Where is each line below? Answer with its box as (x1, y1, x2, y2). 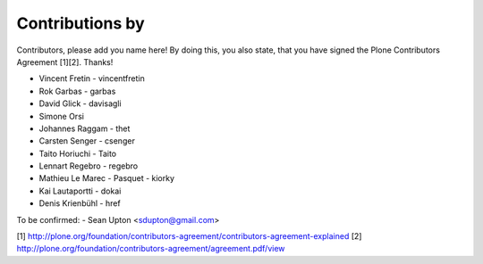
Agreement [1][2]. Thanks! (16, 56, 114, 67)
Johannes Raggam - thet (38, 123, 131, 134)
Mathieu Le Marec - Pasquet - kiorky (38, 173, 174, 184)
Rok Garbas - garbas (38, 86, 116, 96)
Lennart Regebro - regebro (38, 161, 139, 171)
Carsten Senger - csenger (38, 136, 136, 146)
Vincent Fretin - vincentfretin (38, 73, 145, 84)
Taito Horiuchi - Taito (38, 148, 116, 159)
